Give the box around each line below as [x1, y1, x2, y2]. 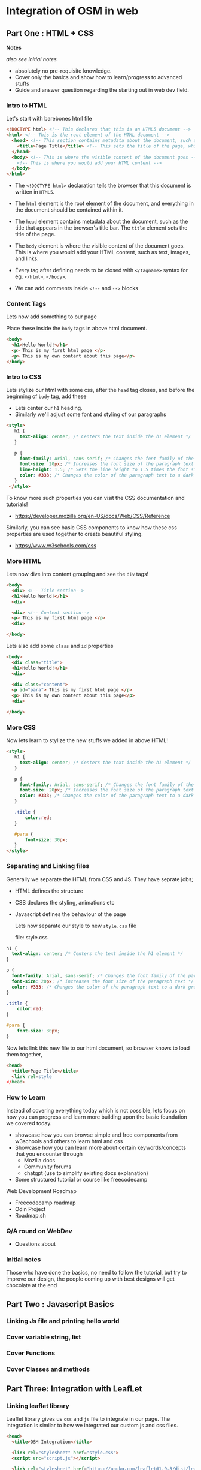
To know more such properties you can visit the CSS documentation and [6, 494, 185, 501]
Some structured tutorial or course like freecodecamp [14, 1176, 148, 1183]
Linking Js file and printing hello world [6, 1317, 120, 1326]
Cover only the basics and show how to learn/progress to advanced [14, 74, 182, 80]
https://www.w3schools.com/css [14, 541, 97, 549]
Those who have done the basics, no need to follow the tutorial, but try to [6, 1269, 187, 1276]
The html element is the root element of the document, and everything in [14, 200, 194, 207]
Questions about [14, 1240, 56, 1248]
